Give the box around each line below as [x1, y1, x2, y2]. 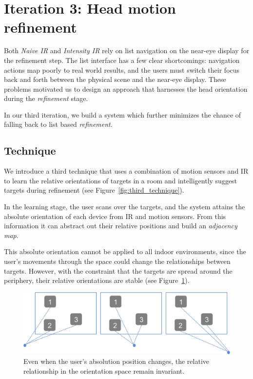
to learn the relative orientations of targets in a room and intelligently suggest [4, 175, 237, 185]
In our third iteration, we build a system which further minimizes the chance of [4, 109, 241, 120]
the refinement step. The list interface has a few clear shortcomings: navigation [4, 55, 240, 65]
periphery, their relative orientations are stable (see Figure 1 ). [4, 275, 190, 285]
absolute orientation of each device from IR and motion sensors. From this [4, 211, 226, 221]
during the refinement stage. [4, 93, 88, 103]
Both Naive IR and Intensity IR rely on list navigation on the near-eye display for [4, 45, 250, 56]
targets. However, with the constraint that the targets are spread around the [4, 265, 233, 276]
